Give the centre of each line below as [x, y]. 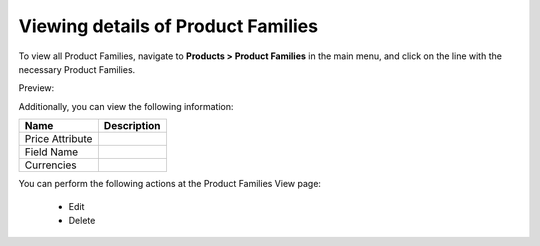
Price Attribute [58, 139]
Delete [82, 220]
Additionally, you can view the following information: [126, 106]
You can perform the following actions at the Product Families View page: [170, 184]
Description [132, 126]
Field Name [51, 152]
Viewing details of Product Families [168, 26]
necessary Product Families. [77, 69]
